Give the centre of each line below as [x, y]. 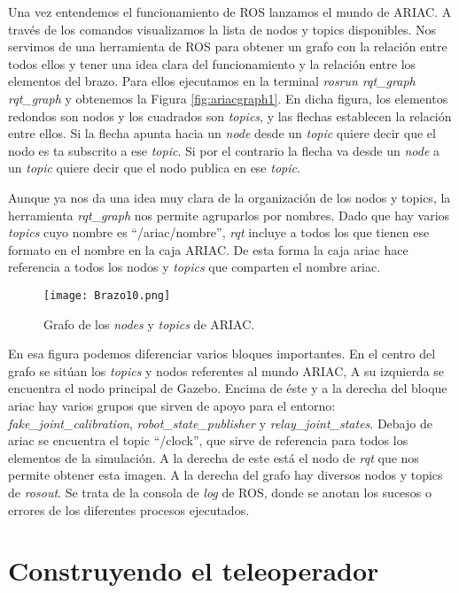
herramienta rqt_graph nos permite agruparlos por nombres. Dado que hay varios [229, 215]
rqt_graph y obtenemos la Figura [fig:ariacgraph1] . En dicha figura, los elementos [228, 98]
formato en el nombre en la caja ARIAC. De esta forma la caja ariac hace [208, 249]
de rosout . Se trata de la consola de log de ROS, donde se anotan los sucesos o [220, 492]
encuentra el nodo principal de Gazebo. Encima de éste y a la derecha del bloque [228, 388]
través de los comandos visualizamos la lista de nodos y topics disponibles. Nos [222, 29]
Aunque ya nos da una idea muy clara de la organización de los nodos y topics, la [229, 197]
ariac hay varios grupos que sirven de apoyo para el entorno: [172, 405]
